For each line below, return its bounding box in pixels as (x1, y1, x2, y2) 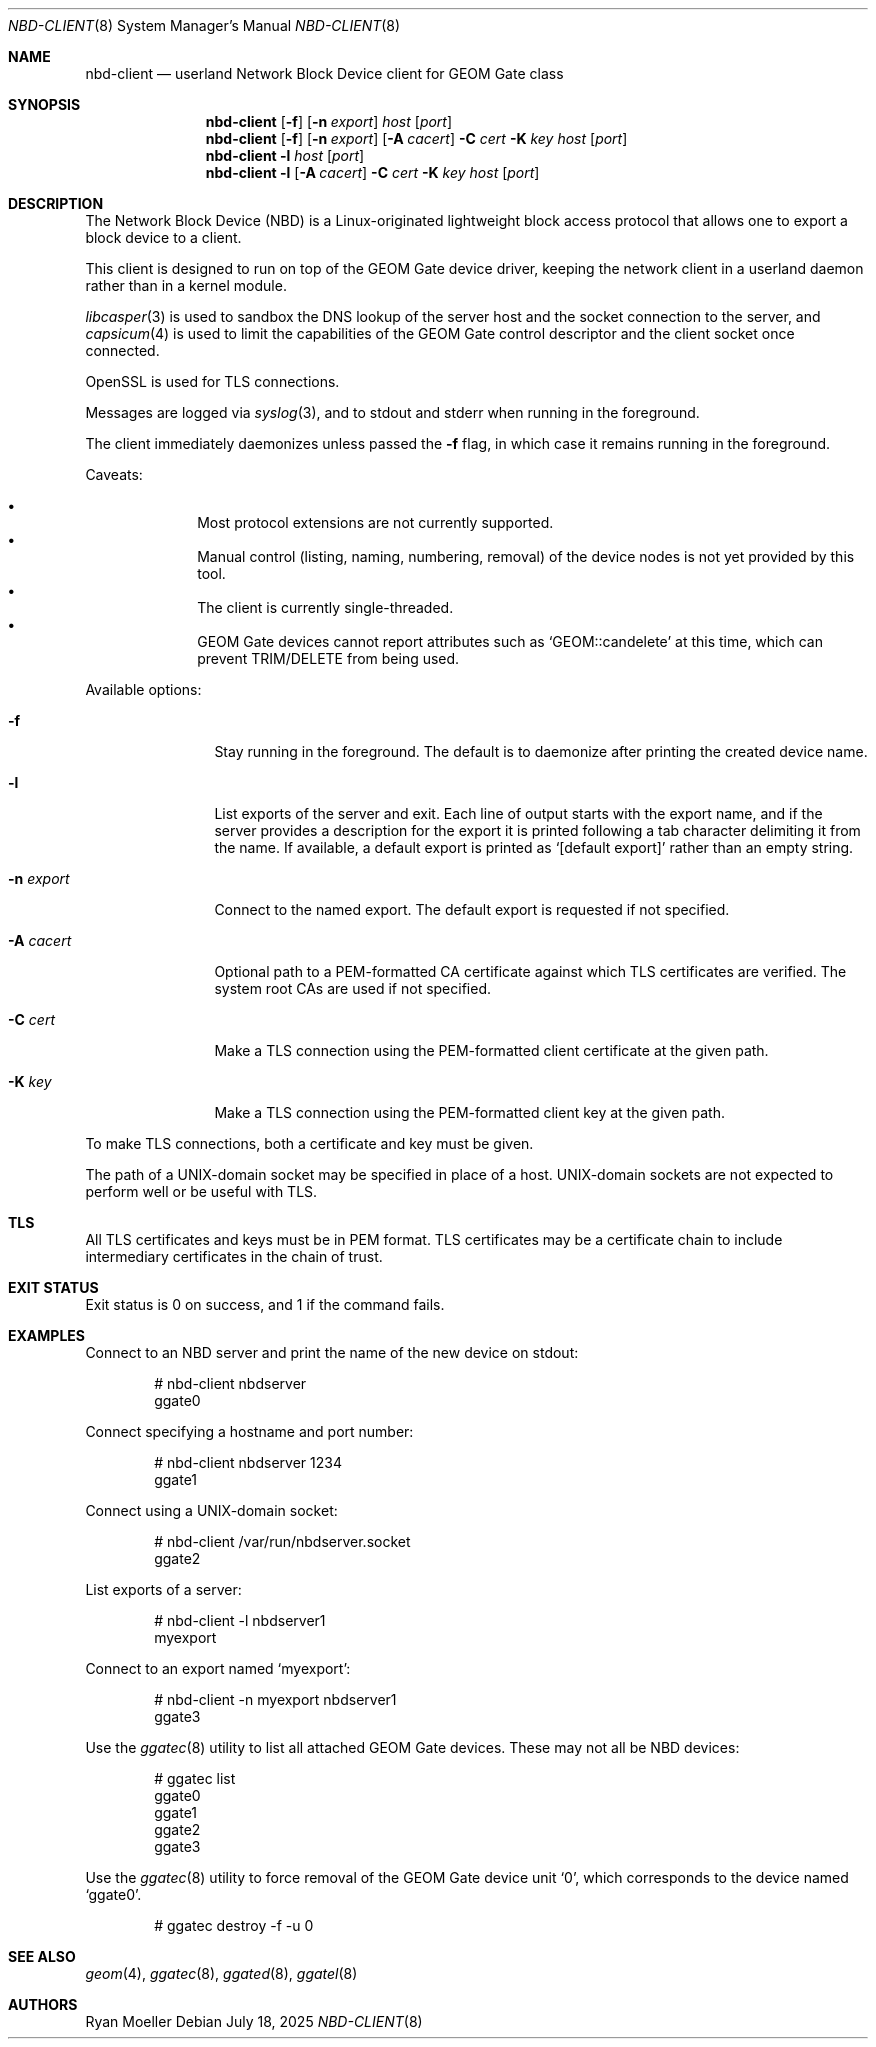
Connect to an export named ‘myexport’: (85, 1660, 351, 1677)
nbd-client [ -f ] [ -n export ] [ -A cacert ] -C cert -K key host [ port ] (205, 130, 628, 147)
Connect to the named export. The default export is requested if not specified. (214, 901, 730, 918)
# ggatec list (154, 1770, 236, 1787)
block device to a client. (85, 229, 242, 246)
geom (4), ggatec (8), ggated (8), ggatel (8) (85, 1965, 358, 1982)
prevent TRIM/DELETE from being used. (197, 650, 460, 667)
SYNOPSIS (8, 96, 81, 113)
